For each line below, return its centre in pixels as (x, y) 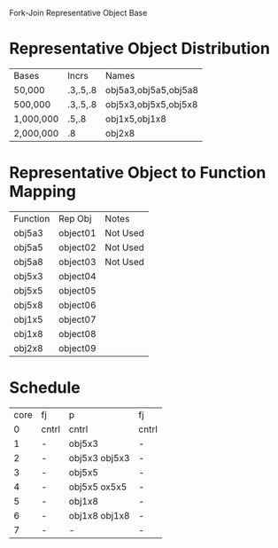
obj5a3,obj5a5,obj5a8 (152, 90)
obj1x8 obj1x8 (99, 515)
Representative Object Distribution (139, 49)
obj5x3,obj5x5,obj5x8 (151, 104)
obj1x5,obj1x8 (135, 119)
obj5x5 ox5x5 (98, 487)
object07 (77, 319)
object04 (77, 276)
